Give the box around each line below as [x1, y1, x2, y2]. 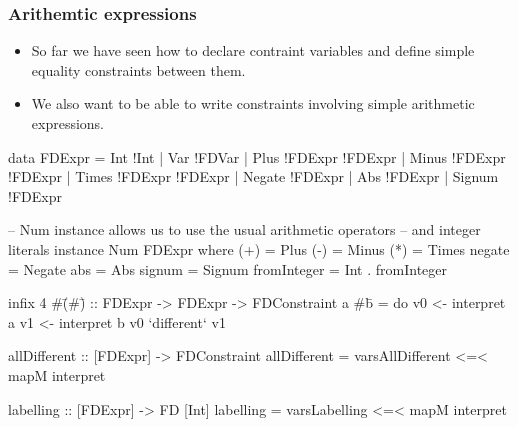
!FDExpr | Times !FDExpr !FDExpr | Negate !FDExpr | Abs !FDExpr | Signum [8, 166, 499, 187]
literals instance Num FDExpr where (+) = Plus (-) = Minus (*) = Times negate [8, 238, 510, 259]
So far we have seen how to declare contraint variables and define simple [31, 40, 475, 61]
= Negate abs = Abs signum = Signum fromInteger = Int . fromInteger [8, 258, 448, 279]
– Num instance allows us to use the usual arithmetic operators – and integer [8, 219, 481, 240]
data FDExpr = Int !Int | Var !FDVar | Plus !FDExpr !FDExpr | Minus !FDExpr [8, 146, 506, 167]
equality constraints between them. [31, 59, 246, 80]
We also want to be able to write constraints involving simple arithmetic [31, 93, 475, 114]
